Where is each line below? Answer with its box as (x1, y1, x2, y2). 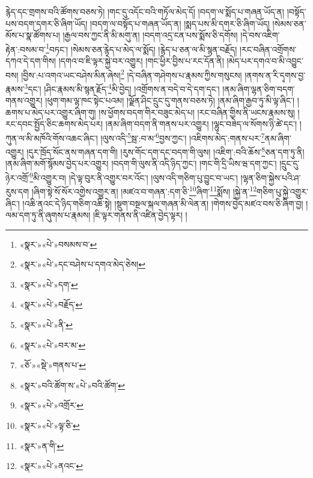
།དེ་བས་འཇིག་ (240, 29, 280, 41)
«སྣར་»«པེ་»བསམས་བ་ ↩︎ (19, 238, 97, 250)
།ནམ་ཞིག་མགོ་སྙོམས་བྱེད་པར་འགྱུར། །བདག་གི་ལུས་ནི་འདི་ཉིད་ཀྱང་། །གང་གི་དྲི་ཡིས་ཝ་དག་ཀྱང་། (5, 157, 277, 170)
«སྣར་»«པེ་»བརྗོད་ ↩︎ (19, 298, 83, 311)
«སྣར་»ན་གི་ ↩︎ (19, 439, 64, 452)
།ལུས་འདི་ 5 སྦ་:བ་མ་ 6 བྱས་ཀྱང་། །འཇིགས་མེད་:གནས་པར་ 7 (100, 130, 265, 144)
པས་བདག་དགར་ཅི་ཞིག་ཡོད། (5, 17, 88, 29)
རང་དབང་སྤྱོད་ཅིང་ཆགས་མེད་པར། (5, 118, 103, 130)
